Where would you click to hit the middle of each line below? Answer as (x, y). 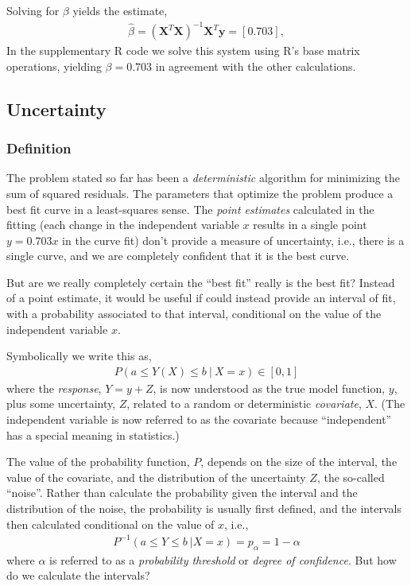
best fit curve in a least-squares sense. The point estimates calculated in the (190, 209)
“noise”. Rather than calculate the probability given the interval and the (182, 493)
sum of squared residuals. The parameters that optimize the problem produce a (200, 193)
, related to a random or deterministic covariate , (244, 404)
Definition (39, 148)
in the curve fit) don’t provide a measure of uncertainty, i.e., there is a (233, 240)
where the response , (54, 388)
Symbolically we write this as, (79, 356)
